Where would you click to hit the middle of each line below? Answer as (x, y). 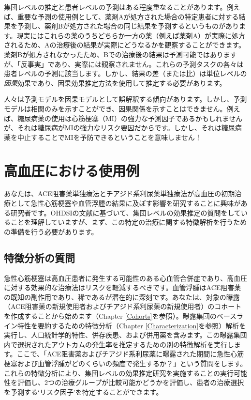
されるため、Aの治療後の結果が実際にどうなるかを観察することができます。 (125, 45)
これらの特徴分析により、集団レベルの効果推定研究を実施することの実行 (119, 373)
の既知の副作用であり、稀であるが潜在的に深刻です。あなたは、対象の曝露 (122, 297)
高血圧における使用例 (72, 170)
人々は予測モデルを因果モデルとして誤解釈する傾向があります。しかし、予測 (125, 99)
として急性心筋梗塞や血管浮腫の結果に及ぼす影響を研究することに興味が (125, 203)
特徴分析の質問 (39, 257)
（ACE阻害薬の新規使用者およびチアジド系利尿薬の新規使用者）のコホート (123, 306)
